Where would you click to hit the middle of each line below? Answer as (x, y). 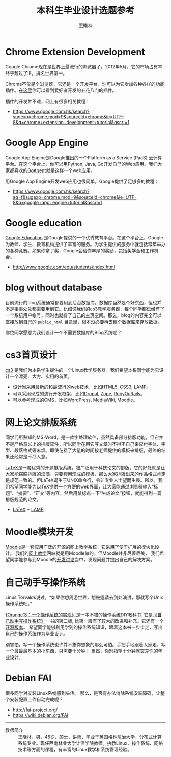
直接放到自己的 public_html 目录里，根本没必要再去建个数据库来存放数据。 (84, 322)
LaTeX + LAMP (28, 510)
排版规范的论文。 (23, 499)
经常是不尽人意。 (32, 457)
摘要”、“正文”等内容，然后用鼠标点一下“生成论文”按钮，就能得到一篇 (90, 493)
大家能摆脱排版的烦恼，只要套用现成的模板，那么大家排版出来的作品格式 (81, 474)
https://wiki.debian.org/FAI (40, 715)
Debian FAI (28, 678)
